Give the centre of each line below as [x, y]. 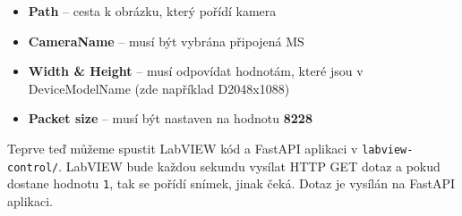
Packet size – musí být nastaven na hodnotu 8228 [170, 118]
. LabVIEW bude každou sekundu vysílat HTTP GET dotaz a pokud [249, 166]
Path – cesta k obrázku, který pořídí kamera [152, 11]
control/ [33, 167]
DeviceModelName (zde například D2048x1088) [159, 88]
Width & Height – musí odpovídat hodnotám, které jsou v [196, 71]
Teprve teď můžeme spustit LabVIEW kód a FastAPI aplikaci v [183, 148]
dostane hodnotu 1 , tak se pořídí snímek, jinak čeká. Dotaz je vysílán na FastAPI [231, 183]
